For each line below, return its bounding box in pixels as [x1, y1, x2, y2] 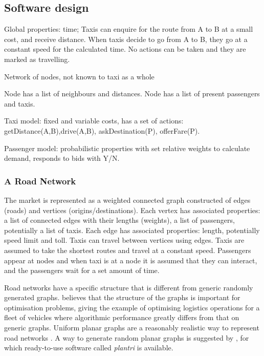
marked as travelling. [4, 53, 70, 64]
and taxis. [4, 98, 35, 109]
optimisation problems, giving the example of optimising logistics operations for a [4, 302, 260, 312]
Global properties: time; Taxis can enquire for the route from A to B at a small [4, 24, 253, 34]
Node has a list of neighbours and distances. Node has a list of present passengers [4, 88, 260, 99]
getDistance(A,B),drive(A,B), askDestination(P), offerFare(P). [4, 125, 200, 136]
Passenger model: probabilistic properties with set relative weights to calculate [4, 142, 250, 153]
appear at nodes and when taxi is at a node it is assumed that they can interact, [4, 255, 257, 265]
